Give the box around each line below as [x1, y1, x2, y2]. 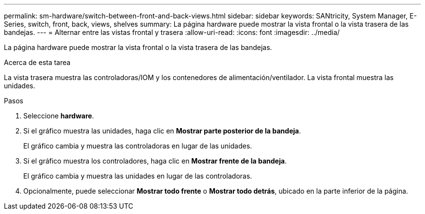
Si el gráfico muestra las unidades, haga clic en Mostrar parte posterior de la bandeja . [23, 127, 301, 135]
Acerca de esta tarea [4, 58, 71, 66]
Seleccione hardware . [23, 112, 94, 120]
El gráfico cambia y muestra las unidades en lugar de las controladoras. [23, 172, 252, 180]
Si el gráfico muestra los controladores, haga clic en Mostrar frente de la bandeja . [23, 157, 287, 165]
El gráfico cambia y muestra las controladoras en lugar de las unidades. [23, 142, 252, 150]
